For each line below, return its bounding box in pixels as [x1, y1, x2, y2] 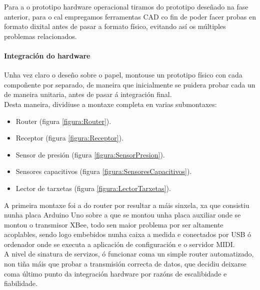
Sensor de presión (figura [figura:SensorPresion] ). [15, 149, 165, 159]
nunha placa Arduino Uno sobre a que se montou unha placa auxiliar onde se [4, 209, 241, 220]
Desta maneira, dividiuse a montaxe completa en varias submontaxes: [4, 98, 217, 109]
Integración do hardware [4, 50, 90, 60]
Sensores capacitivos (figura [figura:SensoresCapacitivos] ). [15, 166, 192, 176]
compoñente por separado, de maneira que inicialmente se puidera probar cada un [4, 79, 255, 89]
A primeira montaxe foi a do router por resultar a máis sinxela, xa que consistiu [4, 199, 249, 210]
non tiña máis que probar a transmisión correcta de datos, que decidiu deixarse [4, 258, 246, 269]
